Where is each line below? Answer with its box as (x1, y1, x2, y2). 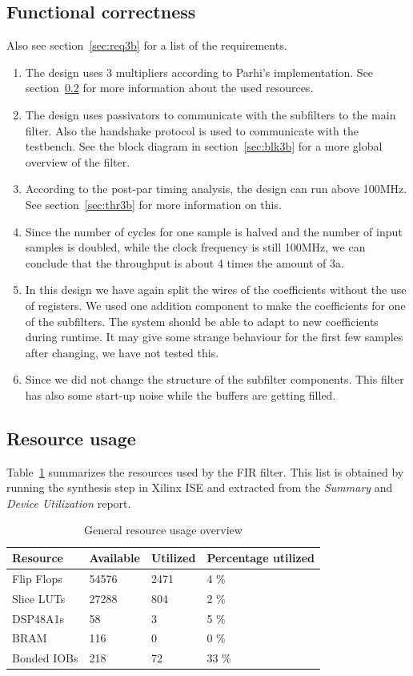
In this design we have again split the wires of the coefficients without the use (25, 281, 407, 298)
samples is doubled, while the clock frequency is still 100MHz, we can (25, 239, 366, 256)
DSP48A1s (12, 610, 65, 626)
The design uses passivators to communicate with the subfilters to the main (25, 106, 396, 123)
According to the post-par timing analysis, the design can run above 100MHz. (25, 180, 407, 197)
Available (89, 549, 140, 566)
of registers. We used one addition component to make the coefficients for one (25, 296, 406, 313)
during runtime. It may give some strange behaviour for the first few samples (25, 328, 403, 345)
